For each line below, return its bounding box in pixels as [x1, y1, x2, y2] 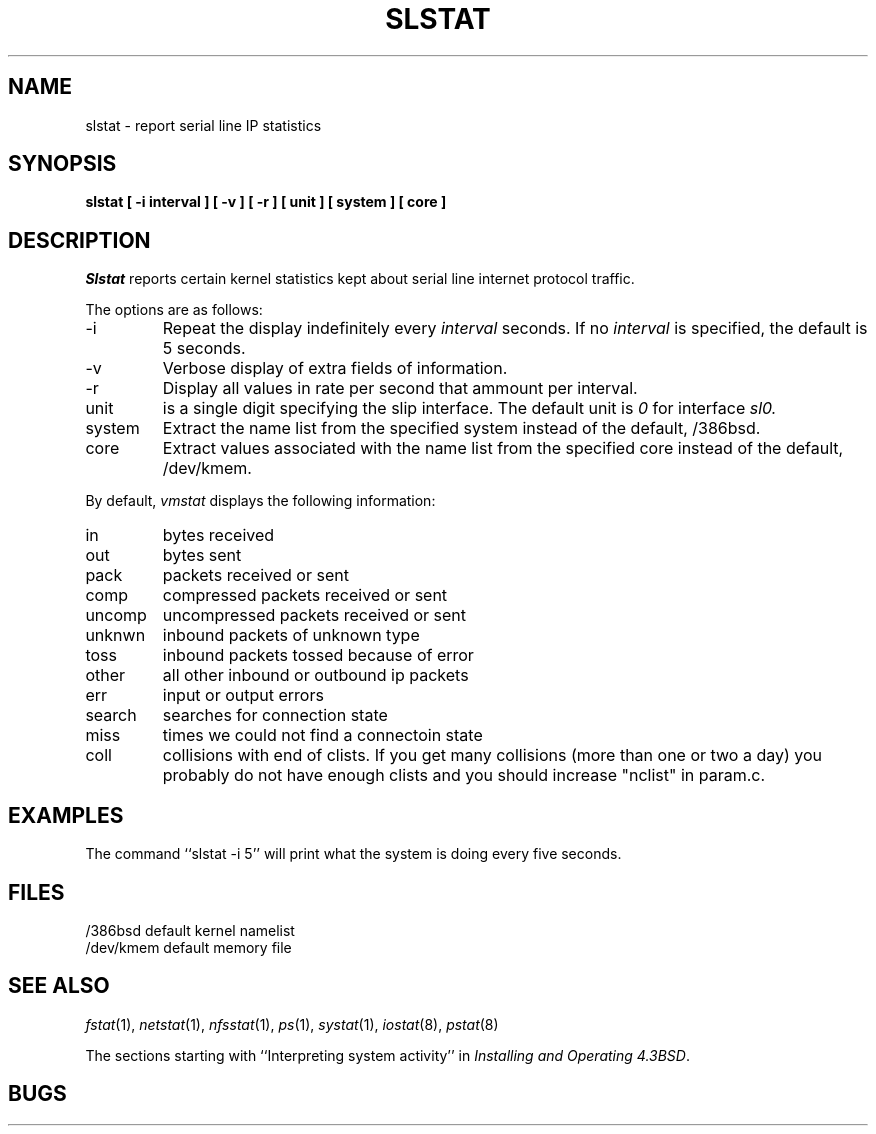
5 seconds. [162, 338, 246, 359]
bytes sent [162, 545, 242, 566]
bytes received [162, 525, 275, 546]
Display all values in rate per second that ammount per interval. [162, 378, 638, 399]
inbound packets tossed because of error [162, 645, 474, 666]
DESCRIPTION [8, 227, 151, 253]
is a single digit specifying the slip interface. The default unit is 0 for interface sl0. [162, 398, 777, 419]
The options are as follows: [85, 301, 263, 319]
